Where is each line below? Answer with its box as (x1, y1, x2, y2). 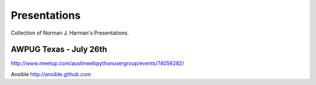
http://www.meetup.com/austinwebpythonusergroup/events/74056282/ (11, 60, 184, 67)
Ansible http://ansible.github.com (11, 70, 91, 77)
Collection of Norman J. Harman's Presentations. (11, 29, 129, 36)
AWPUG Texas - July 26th (11, 45, 108, 55)
